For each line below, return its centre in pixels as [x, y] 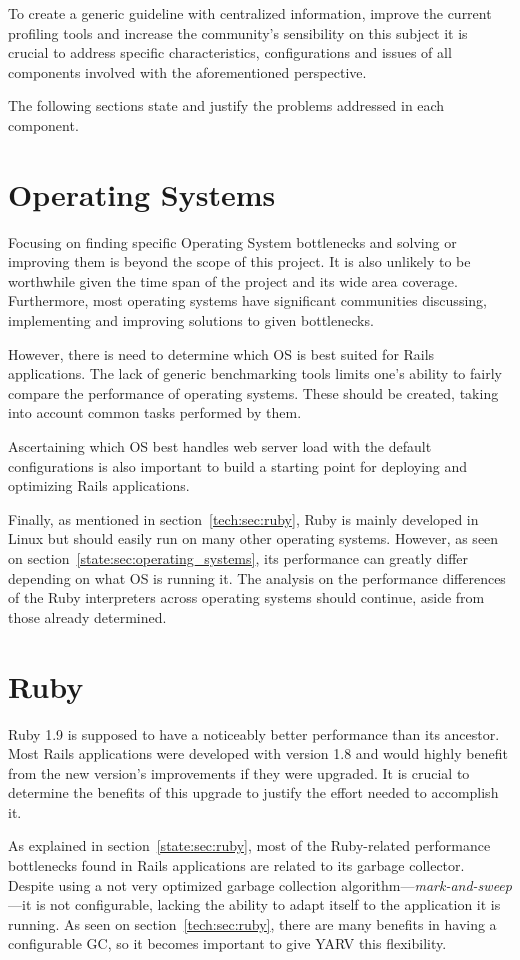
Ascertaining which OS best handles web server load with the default [220, 446]
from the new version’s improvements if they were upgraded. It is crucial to [239, 772]
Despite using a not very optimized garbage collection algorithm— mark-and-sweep [260, 884]
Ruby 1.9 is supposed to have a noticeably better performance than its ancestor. [254, 733]
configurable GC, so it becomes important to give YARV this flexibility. [227, 943]
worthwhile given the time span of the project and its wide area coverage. [233, 280]
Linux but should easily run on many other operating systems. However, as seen [253, 538]
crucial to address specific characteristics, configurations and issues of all [230, 52]
